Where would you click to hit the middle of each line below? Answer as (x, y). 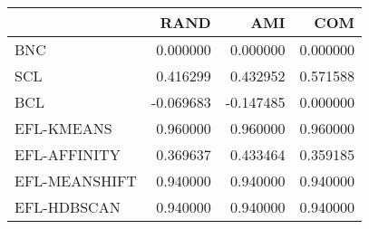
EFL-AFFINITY (68, 154)
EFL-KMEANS (63, 128)
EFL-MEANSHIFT (76, 181)
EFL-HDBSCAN (68, 207)
